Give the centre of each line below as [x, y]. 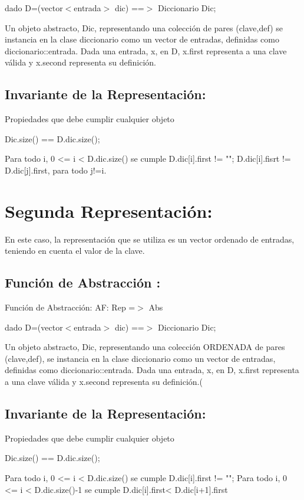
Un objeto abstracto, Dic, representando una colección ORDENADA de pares [145, 347]
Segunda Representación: [109, 210]
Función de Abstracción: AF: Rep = [70, 307]
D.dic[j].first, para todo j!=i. [56, 170]
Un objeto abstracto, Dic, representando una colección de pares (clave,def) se [144, 27]
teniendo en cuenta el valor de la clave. [75, 251]
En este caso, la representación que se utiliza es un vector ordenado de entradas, [150, 239]
